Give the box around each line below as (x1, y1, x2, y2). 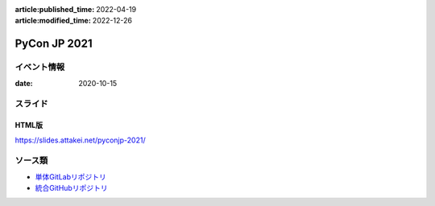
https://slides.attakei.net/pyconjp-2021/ (14, 135, 146, 145)
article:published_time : (14, 5, 95, 14)
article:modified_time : (14, 16, 92, 26)
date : (14, 78, 33, 88)
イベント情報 (14, 61, 65, 72)
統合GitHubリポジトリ (35, 183, 108, 193)
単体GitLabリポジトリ (35, 171, 106, 181)
